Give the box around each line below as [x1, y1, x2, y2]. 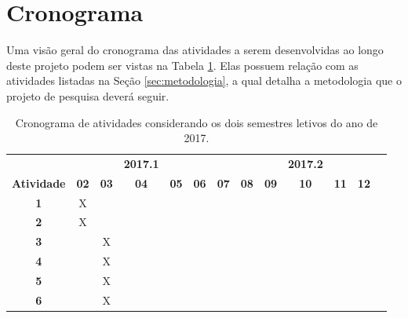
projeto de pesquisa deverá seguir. [6, 87, 169, 104]
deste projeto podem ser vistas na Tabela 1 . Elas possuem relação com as [6, 57, 359, 73]
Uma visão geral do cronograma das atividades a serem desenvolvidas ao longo [6, 42, 384, 58]
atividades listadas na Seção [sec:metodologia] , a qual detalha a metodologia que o [6, 72, 402, 89]
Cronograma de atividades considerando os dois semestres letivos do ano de [15, 114, 378, 130]
